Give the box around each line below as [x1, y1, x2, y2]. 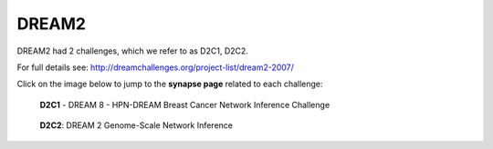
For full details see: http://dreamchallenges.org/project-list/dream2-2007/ [16, 62, 294, 73]
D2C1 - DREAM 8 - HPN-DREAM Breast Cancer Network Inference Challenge [39, 99, 330, 110]
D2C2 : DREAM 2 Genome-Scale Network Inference [39, 120, 233, 131]
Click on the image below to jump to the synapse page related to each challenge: [16, 78, 323, 90]
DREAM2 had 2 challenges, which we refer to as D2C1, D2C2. [16, 45, 248, 56]
